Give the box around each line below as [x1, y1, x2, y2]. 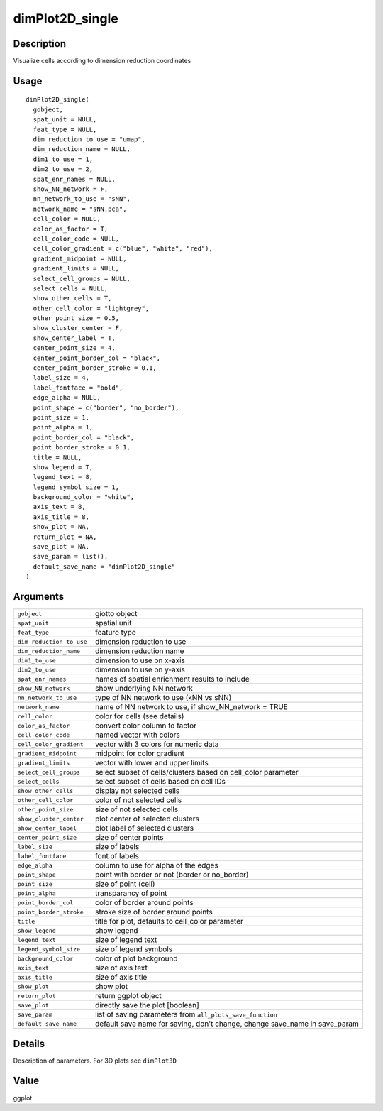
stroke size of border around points [94, 907, 213, 917]
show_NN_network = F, [33, 185, 109, 193]
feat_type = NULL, [33, 125, 97, 133]
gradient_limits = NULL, [33, 265, 120, 273]
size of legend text [94, 935, 157, 945]
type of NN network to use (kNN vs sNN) [94, 693, 232, 703]
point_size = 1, [33, 413, 90, 422]
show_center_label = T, [33, 334, 116, 342]
